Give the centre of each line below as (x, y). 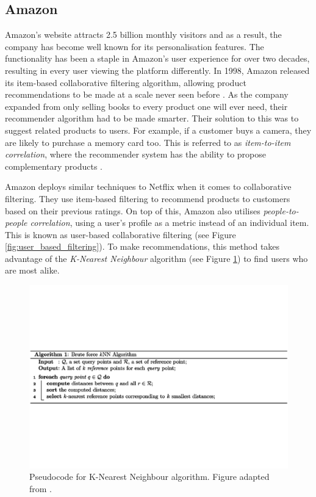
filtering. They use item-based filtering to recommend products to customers (148, 198)
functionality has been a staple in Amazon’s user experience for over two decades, (157, 58)
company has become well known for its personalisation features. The (135, 46)
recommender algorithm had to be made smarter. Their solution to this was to (152, 118)
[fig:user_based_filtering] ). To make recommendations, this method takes (142, 246)
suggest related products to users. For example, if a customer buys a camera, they (158, 130)
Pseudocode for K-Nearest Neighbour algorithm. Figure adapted (149, 477)
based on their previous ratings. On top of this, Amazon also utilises (133, 210)
